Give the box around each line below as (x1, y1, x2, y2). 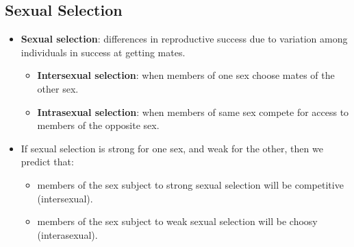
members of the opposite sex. (37, 118, 160, 132)
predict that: (21, 154, 74, 169)
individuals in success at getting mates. (21, 45, 186, 59)
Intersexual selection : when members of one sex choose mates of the (37, 68, 335, 82)
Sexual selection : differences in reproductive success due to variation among (21, 32, 348, 46)
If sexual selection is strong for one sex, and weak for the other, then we (21, 141, 323, 155)
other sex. (37, 81, 79, 95)
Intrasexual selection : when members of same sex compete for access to (37, 104, 349, 119)
